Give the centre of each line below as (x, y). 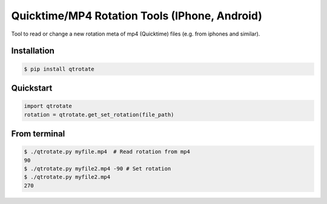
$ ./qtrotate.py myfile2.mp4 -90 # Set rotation (97, 168)
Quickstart (32, 88)
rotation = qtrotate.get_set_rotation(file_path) (99, 114)
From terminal (38, 134)
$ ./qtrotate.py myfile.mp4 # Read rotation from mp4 (107, 152)
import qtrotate (48, 106)
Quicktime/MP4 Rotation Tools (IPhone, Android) (137, 16)
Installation (33, 51)
